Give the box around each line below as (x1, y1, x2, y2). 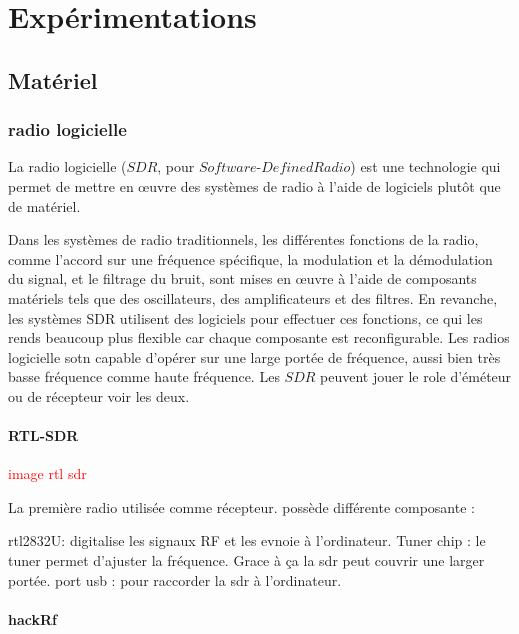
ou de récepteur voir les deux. (8, 385, 190, 406)
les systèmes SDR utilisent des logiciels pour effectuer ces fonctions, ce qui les (8, 307, 483, 328)
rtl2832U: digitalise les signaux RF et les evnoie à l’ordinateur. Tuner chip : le (8, 530, 486, 551)
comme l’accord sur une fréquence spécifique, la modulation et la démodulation (8, 248, 493, 269)
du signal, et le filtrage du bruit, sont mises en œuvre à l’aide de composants (8, 268, 477, 289)
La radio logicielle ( (8, 156, 127, 177)
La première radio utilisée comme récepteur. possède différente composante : (8, 496, 475, 517)
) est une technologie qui (350, 156, 501, 177)
